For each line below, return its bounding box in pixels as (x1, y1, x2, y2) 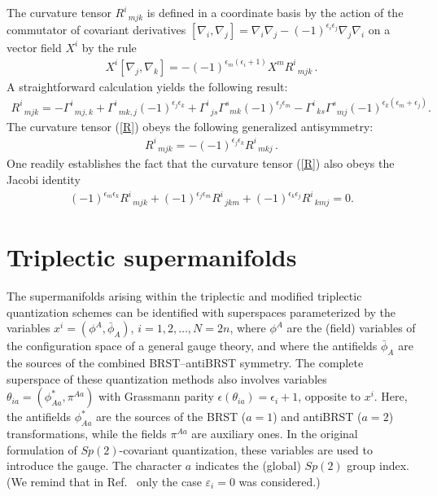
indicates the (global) (194, 457, 301, 474)
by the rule (81, 38, 137, 55)
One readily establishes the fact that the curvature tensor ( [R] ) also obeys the (7, 155, 395, 172)
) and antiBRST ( (273, 408, 362, 425)
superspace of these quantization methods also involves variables (7, 370, 327, 387)
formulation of (7, 441, 77, 458)
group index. (347, 457, 409, 474)
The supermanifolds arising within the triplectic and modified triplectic (7, 288, 362, 305)
